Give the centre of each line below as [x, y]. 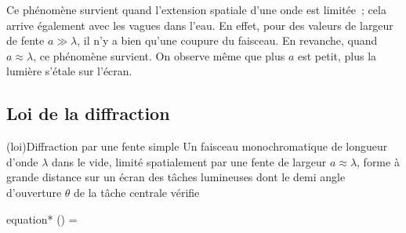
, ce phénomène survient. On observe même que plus [159, 55]
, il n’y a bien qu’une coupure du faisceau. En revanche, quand [227, 40]
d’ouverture [34, 192]
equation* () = [42, 218]
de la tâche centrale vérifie [137, 192]
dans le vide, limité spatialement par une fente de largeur [189, 161]
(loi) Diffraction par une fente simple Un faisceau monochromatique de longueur [197, 146]
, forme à [378, 161]
